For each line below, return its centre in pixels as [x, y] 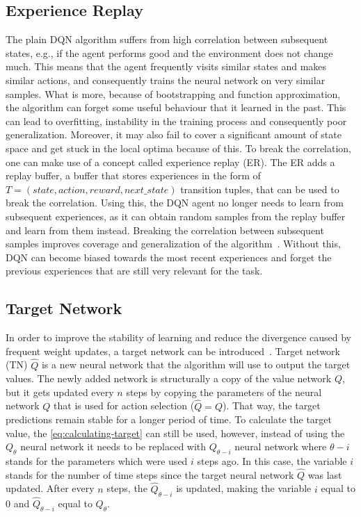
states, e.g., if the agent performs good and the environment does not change [169, 52]
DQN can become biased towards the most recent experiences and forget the [169, 257]
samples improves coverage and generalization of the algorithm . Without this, [173, 244]
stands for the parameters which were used [97, 461]
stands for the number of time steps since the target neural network [150, 474]
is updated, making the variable [244, 488]
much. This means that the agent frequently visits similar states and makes [166, 66]
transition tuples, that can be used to [260, 189]
